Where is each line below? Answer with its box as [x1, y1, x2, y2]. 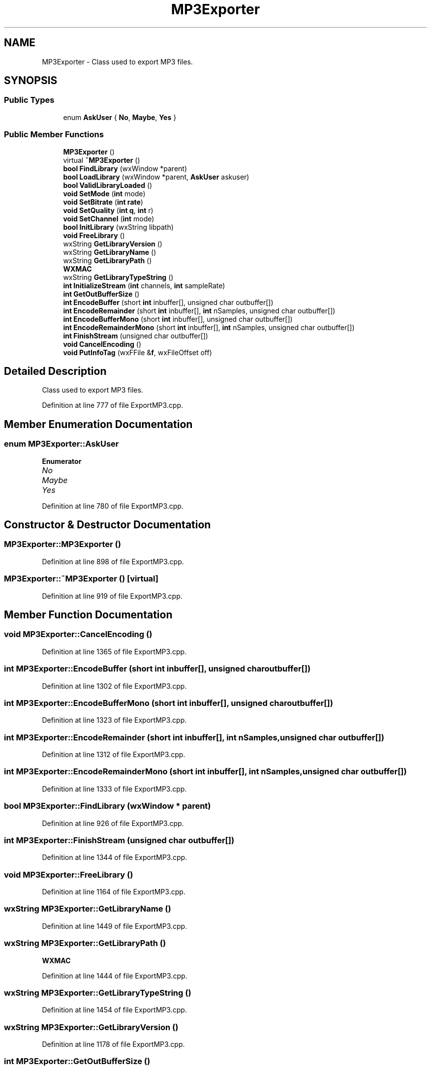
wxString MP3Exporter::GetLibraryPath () [4, 938, 166, 948]
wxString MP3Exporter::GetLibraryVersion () [4, 1022, 179, 1032]
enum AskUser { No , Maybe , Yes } [63, 113, 177, 122]
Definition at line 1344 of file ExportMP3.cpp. [42, 853, 187, 862]
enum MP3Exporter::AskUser [4, 439, 119, 449]
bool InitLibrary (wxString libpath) [63, 222, 174, 231]
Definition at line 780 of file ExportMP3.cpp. [42, 501, 184, 510]
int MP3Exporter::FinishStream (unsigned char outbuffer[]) [4, 835, 235, 845]
